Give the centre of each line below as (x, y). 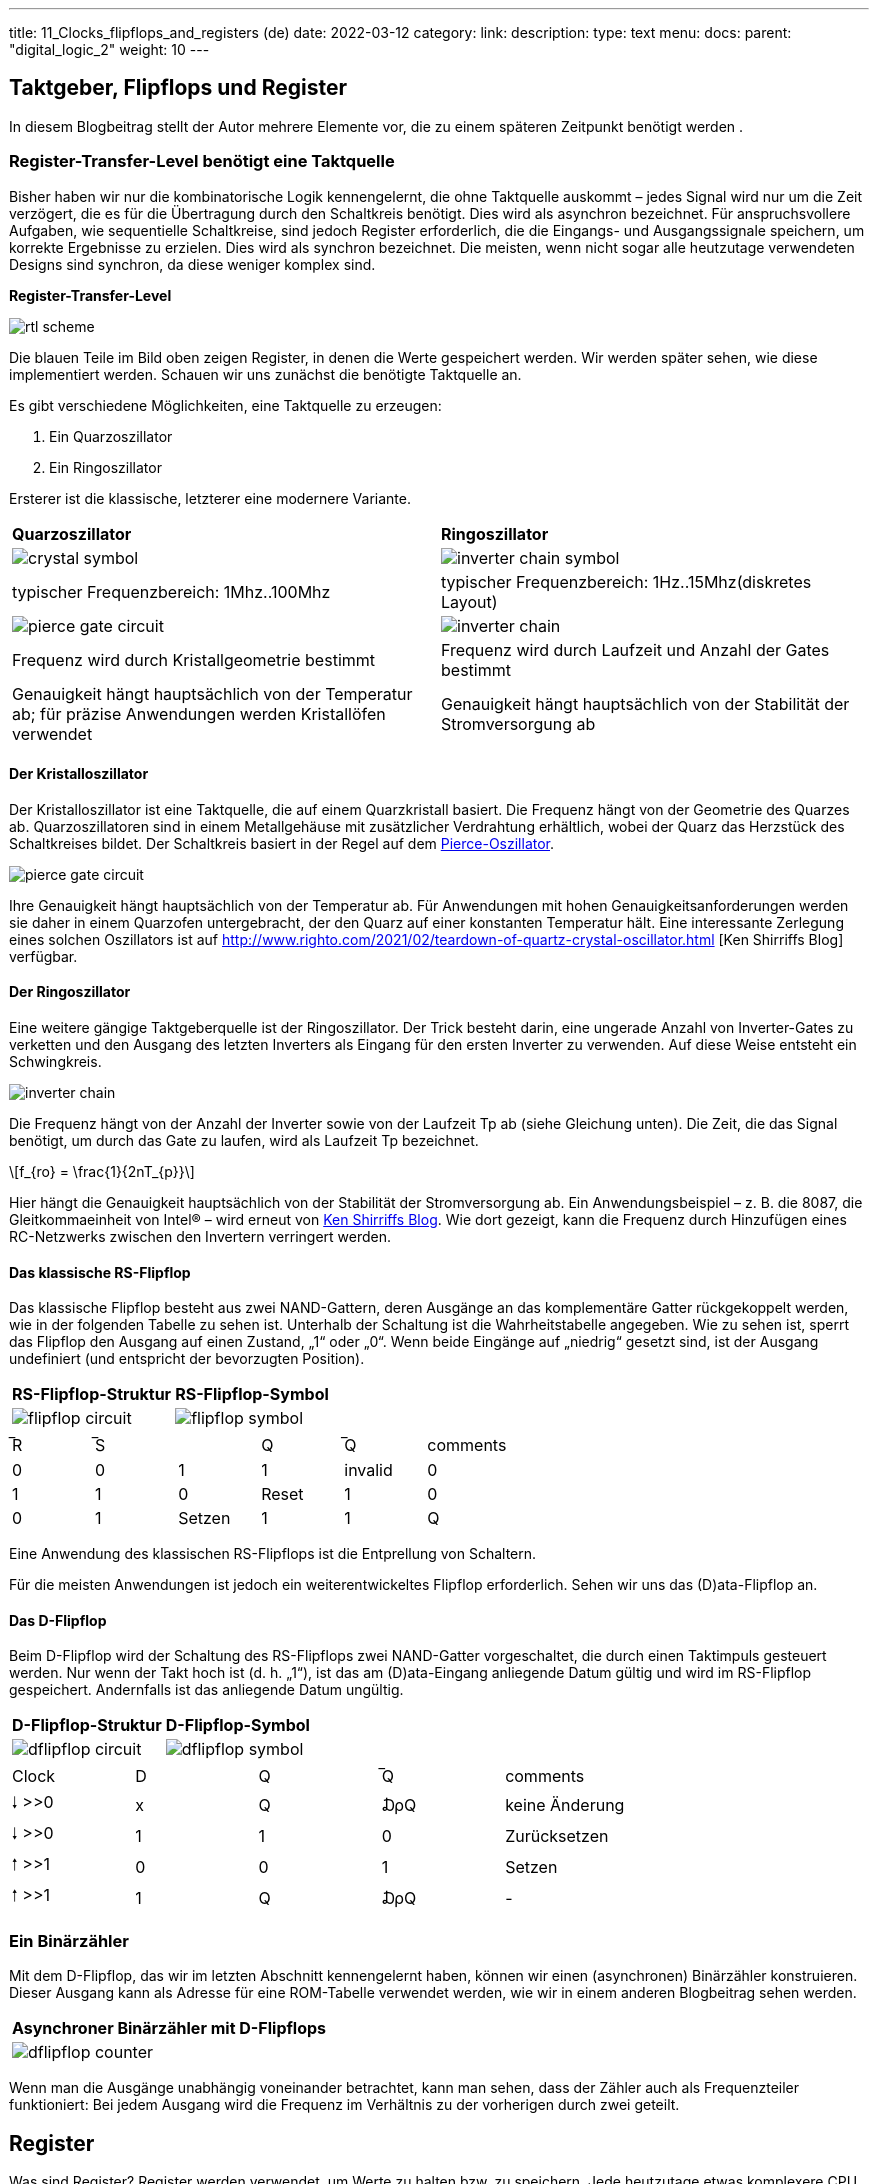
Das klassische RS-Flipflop (100, 1272)
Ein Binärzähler (69, 1940)
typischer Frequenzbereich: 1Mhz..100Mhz (171, 591)
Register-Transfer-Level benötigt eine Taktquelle (202, 161)
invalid (368, 1470)
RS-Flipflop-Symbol (252, 1394)
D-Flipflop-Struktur (87, 1725)
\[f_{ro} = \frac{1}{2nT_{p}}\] (102, 1172)
